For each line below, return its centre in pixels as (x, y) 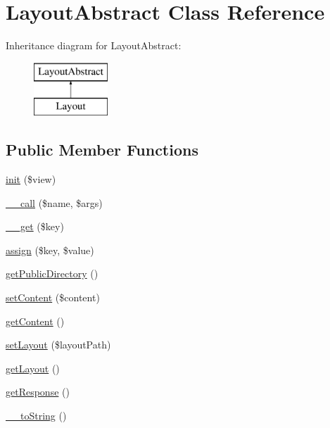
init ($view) (31, 179)
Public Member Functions (102, 150)
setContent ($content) (53, 297)
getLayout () (33, 368)
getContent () (35, 321)
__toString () (36, 416)
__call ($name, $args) (54, 202)
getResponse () (38, 392)
